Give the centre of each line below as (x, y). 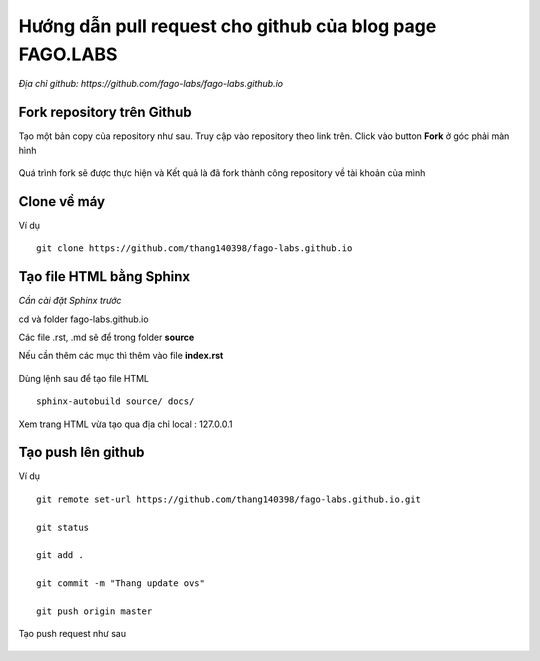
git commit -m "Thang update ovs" (120, 583)
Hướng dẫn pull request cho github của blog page (227, 26)
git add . (60, 555)
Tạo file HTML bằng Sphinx (104, 276)
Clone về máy (61, 201)
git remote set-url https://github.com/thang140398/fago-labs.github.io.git (229, 499)
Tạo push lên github (81, 452)
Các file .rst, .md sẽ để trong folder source (106, 337)
